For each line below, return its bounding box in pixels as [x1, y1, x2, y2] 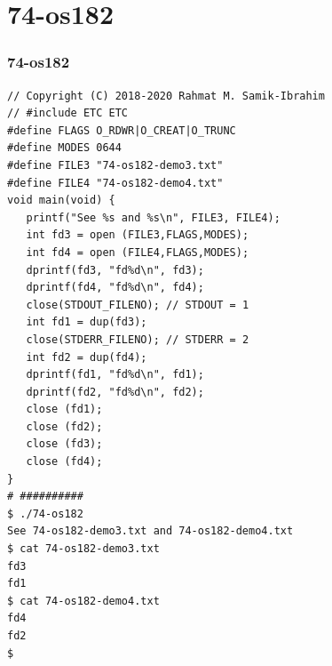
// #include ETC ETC [7, 107, 129, 120]
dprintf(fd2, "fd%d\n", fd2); [26, 385, 204, 398]
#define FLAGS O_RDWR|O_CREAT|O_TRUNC [7, 124, 236, 137]
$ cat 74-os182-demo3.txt [7, 542, 160, 556]
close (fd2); [26, 420, 103, 433]
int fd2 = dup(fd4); [26, 350, 147, 364]
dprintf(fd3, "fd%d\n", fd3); [26, 263, 204, 277]
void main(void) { [7, 194, 115, 207]
